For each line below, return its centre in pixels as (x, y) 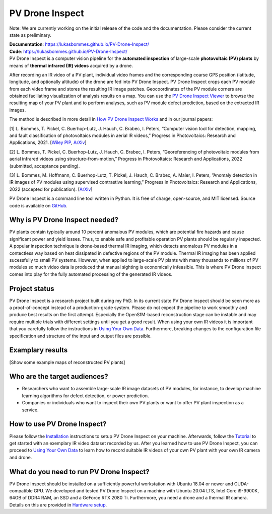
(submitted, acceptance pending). (45, 166)
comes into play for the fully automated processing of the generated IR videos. (91, 274)
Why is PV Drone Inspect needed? (64, 220)
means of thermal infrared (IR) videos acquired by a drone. (71, 65)
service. (30, 410)
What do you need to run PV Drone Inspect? (79, 471)
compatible (21, 491)
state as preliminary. (30, 35)
